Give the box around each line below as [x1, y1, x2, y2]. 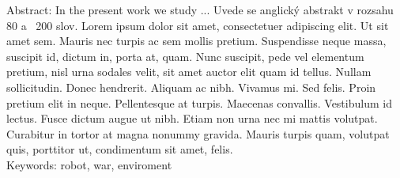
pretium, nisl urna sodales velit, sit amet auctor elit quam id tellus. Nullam [6, 63, 372, 80]
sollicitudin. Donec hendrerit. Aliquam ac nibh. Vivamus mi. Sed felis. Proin [6, 78, 376, 95]
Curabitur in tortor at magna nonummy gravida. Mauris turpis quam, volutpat [6, 125, 390, 142]
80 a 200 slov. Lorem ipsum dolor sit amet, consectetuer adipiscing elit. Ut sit [6, 17, 389, 33]
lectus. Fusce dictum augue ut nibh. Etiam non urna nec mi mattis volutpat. [6, 110, 378, 127]
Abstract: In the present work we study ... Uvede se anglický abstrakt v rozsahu [6, 2, 394, 17]
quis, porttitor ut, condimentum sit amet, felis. [6, 141, 233, 157]
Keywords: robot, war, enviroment [6, 156, 172, 172]
